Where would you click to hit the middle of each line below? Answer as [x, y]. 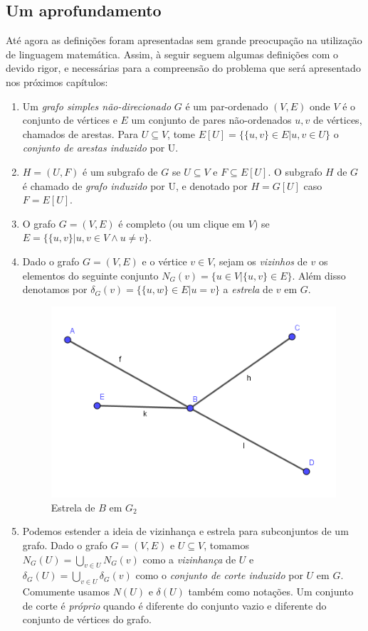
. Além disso [319, 275]
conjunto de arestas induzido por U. [100, 148]
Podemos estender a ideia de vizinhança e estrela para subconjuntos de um [185, 531]
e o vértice [164, 261]
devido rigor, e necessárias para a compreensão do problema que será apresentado [183, 68]
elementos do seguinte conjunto [90, 275]
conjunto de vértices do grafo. [87, 619]
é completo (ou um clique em [182, 223]
